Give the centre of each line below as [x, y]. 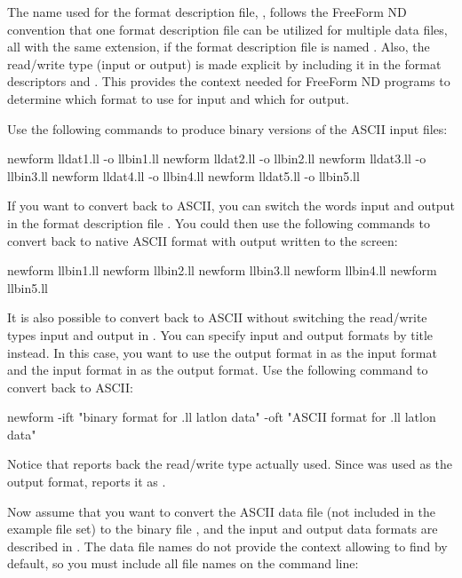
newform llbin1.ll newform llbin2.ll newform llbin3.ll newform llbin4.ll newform [222, 270]
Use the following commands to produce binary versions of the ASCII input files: [227, 128]
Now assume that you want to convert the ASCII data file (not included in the [222, 511]
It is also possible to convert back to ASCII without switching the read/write [217, 317]
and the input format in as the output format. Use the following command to [218, 370]
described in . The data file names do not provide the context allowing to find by [227, 546]
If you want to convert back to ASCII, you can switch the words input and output [231, 206]
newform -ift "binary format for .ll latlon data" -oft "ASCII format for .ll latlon [222, 417]
